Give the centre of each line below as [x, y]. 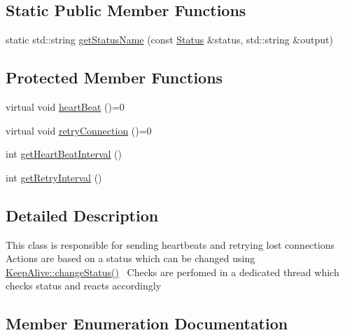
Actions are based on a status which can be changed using [131, 258]
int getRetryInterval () [54, 177]
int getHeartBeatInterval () [64, 154]
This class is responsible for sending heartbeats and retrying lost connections [170, 244]
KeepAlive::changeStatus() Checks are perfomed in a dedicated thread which [172, 272]
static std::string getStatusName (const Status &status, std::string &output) [169, 40]
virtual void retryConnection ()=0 [79, 130]
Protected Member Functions [114, 77]
